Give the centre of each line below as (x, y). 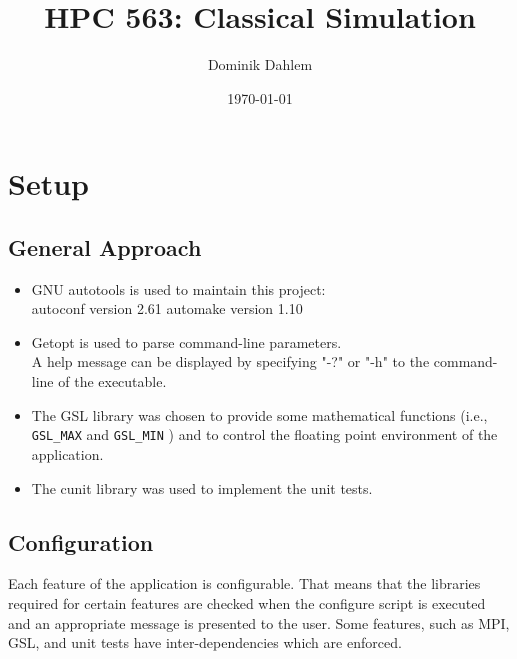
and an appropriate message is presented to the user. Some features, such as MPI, (259, 622)
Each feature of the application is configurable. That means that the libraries (244, 583)
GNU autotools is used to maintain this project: (178, 288)
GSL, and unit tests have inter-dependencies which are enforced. (205, 642)
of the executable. (112, 381)
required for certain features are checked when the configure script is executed (247, 602)
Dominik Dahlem (260, 64)
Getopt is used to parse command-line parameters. (186, 341)
